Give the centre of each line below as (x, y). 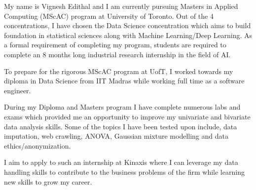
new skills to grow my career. (48, 181)
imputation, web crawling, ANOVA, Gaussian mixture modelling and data (116, 136)
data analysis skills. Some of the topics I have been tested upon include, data (121, 126)
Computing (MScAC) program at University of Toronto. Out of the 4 (109, 16)
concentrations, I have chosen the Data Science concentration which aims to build (128, 25)
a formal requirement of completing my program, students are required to (115, 45)
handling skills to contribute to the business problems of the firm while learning (124, 171)
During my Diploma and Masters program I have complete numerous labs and (122, 107)
